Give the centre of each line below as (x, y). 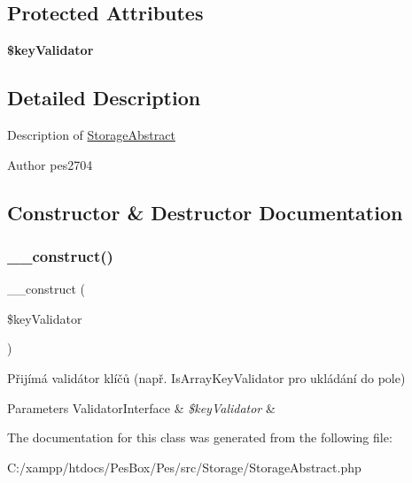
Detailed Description (104, 98)
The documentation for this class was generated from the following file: (200, 437)
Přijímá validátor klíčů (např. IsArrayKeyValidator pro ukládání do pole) (206, 377)
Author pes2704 (50, 164)
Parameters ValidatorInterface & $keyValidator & (141, 407)
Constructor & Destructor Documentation (205, 212)
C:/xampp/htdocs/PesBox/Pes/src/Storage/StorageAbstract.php (184, 467)
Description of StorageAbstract (91, 134)
